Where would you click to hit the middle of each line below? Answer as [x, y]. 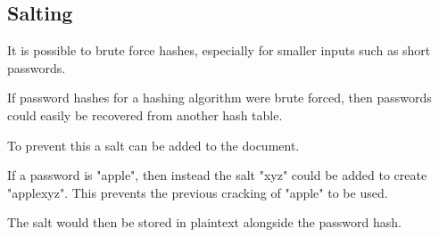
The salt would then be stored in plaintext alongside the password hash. [204, 222]
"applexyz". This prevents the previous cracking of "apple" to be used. [198, 192]
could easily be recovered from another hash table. [145, 114]
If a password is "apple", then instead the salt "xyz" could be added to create [217, 175]
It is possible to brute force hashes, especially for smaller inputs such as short [219, 50]
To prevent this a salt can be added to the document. [153, 145]
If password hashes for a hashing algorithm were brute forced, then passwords [219, 98]
